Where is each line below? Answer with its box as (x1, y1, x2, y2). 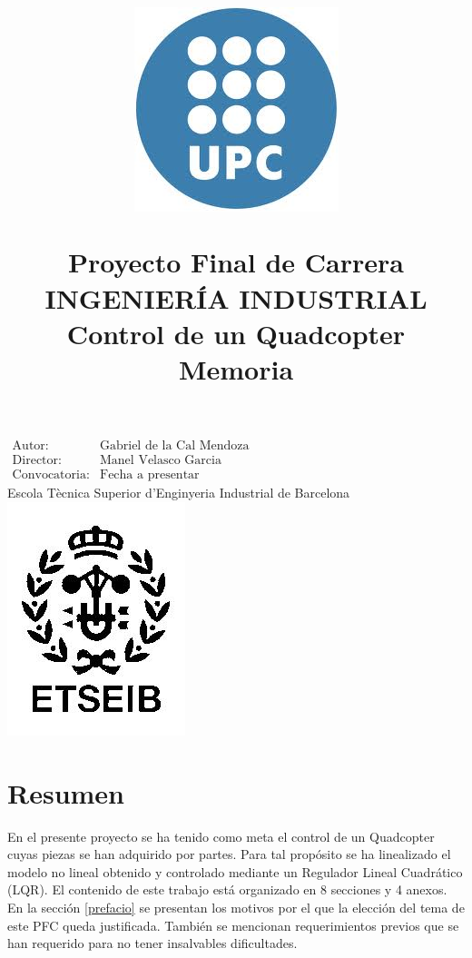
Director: (12, 454, 62, 468)
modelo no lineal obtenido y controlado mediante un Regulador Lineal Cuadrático (7, 862, 463, 881)
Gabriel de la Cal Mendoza (100, 439, 250, 453)
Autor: (12, 439, 49, 453)
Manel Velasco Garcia (100, 454, 221, 468)
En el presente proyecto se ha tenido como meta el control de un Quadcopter (7, 826, 435, 845)
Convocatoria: (12, 469, 90, 482)
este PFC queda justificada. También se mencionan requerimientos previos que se (7, 915, 459, 934)
